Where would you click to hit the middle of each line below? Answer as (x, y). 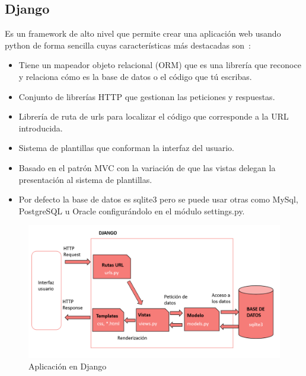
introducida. (41, 128)
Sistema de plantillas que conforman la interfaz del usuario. (126, 148)
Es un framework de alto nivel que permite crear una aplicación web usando (143, 33)
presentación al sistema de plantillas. (85, 179)
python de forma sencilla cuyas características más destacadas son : (128, 45)
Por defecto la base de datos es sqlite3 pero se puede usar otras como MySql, (158, 199)
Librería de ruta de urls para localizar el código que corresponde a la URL (154, 116)
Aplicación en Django (68, 366)
